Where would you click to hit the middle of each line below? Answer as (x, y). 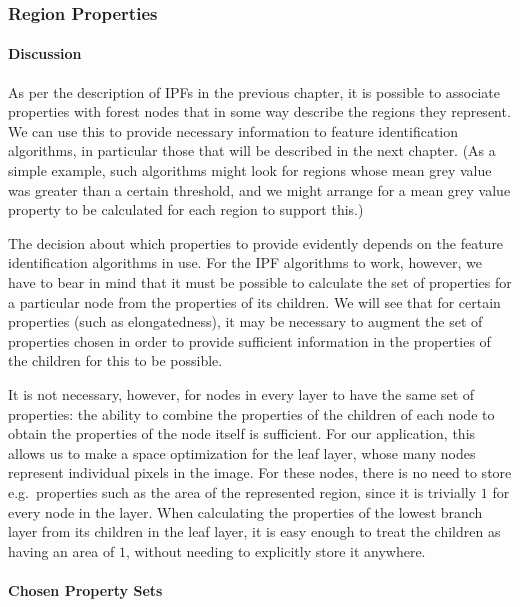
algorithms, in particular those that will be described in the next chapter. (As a (252, 150)
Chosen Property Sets (85, 589)
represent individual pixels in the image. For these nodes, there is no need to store (260, 472)
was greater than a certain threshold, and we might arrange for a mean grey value (259, 189)
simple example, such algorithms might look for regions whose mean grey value (250, 170)
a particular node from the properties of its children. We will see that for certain (254, 301)
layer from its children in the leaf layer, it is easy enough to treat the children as (254, 531)
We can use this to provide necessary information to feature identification (233, 130)
